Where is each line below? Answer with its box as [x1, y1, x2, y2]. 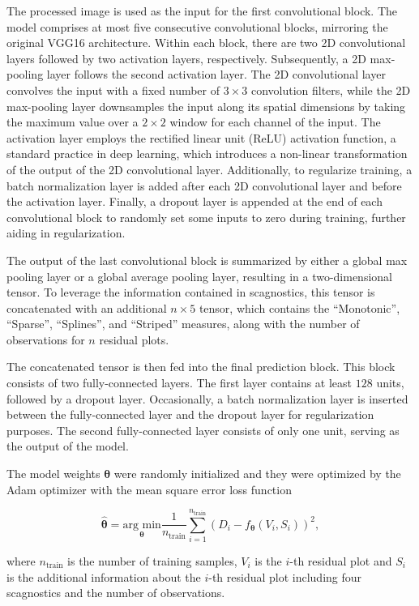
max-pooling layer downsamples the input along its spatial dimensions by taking [6, 97, 406, 114]
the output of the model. [6, 437, 129, 454]
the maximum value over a [6, 113, 139, 130]
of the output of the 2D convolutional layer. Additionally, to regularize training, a [6, 160, 413, 177]
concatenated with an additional [6, 299, 167, 316]
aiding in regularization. [6, 224, 126, 241]
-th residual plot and [289, 552, 392, 569]
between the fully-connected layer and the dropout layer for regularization [6, 406, 374, 423]
